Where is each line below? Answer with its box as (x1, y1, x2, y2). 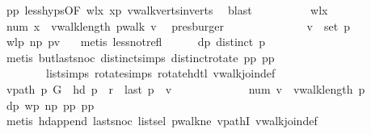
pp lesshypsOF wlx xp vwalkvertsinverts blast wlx (6, 2, 328, 18)
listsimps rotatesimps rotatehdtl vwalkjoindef (45, 65, 276, 82)
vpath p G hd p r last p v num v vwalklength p (6, 80, 365, 97)
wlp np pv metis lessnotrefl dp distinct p (6, 33, 266, 50)
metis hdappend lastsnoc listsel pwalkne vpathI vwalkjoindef (6, 112, 318, 129)
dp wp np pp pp (6, 96, 95, 113)
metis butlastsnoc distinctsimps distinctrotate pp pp (6, 48, 275, 65)
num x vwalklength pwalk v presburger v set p (6, 17, 350, 34)
